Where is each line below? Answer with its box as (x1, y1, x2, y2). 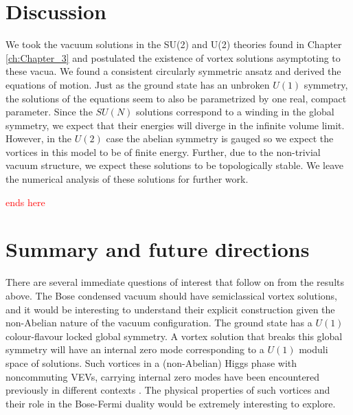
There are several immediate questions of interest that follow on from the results (5, 275, 344, 289)
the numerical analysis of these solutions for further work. (5, 172, 249, 186)
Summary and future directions (5, 235, 310, 263)
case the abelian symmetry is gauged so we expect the (106, 131, 334, 146)
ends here (5, 194, 45, 209)
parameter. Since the (5, 104, 93, 119)
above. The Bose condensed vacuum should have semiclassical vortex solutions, (5, 288, 338, 302)
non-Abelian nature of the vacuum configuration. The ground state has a (5, 315, 312, 330)
